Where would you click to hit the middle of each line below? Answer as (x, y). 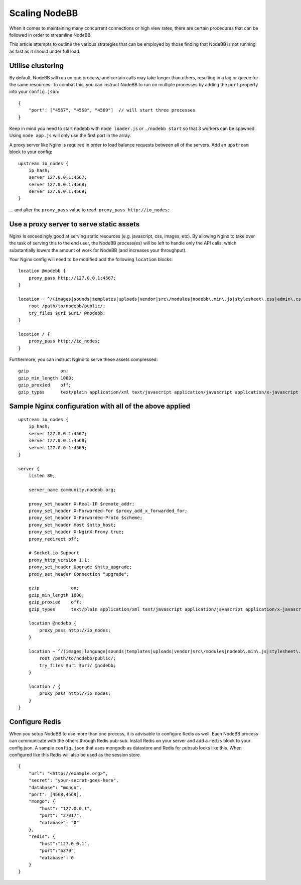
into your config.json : (34, 92)
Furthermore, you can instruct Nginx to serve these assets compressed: (84, 359)
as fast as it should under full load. (45, 51)
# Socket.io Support (54, 553)
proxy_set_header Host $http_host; (72, 525)
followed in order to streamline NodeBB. (51, 35)
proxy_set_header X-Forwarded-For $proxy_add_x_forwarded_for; (108, 511)
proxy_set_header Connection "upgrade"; (79, 574)
